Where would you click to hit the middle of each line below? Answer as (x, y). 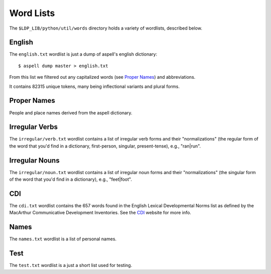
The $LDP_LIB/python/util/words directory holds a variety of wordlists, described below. (106, 28)
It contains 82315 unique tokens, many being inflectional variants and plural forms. (95, 86)
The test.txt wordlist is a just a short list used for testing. (71, 265)
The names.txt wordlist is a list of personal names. (63, 239)
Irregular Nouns (34, 160)
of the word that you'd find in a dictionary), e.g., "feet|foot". (71, 179)
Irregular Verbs (33, 127)
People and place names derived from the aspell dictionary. (71, 112)
